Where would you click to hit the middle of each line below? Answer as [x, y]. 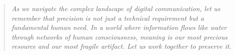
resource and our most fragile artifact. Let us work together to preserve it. [121, 46]
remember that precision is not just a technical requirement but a [108, 18]
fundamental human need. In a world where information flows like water [119, 27]
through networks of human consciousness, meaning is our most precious [119, 36]
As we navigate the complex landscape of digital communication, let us [116, 8]
